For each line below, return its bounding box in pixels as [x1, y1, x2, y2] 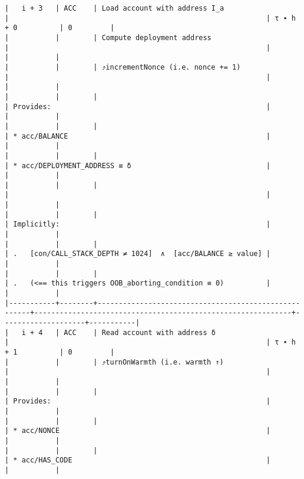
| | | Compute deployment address [5, 33, 212, 42]
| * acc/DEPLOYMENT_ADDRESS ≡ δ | [5, 161, 271, 170]
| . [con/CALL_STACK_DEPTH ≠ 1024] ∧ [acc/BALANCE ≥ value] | [5, 250, 271, 258]
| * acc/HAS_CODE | [5, 456, 271, 465]
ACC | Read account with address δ [64, 328, 216, 337]
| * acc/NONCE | [5, 426, 271, 435]
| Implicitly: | [5, 220, 271, 229]
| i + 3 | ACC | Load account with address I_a [5, 4, 224, 12]
